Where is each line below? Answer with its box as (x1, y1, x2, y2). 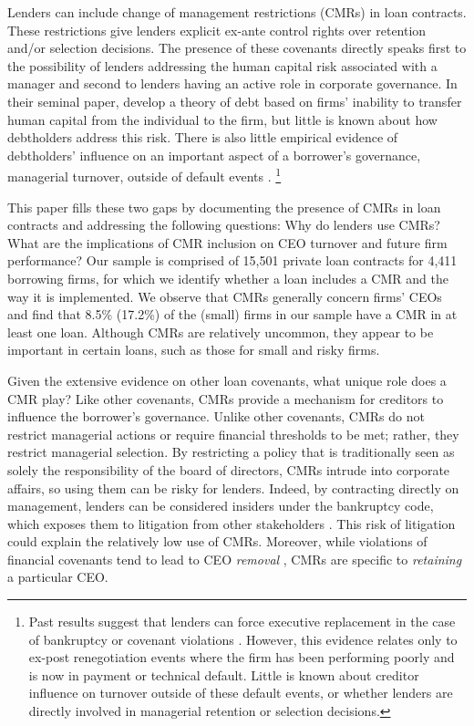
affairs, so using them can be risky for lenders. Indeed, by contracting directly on (7, 478, 459, 497)
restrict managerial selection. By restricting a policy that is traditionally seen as (7, 442, 455, 462)
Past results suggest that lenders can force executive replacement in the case (28, 612, 456, 631)
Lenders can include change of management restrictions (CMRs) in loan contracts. (7, 3, 467, 21)
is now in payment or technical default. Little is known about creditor (28, 665, 419, 684)
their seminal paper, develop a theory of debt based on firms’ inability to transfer (7, 91, 462, 110)
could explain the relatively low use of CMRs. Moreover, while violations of (7, 532, 428, 551)
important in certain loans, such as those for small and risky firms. (7, 340, 380, 359)
